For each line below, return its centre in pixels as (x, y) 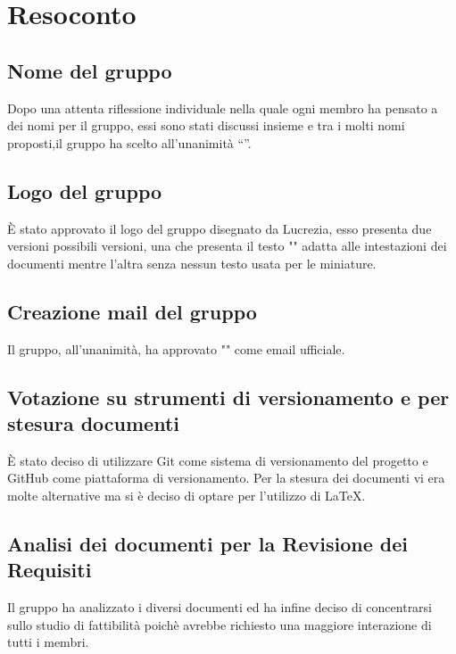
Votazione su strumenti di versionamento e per (228, 397)
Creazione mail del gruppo (132, 311)
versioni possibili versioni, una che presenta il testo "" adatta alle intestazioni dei (227, 246)
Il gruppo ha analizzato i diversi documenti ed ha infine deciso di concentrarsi (220, 607)
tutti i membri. (48, 642)
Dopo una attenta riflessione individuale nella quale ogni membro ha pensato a (223, 108)
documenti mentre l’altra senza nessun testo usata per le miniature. (192, 263)
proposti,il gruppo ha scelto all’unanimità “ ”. (129, 142)
